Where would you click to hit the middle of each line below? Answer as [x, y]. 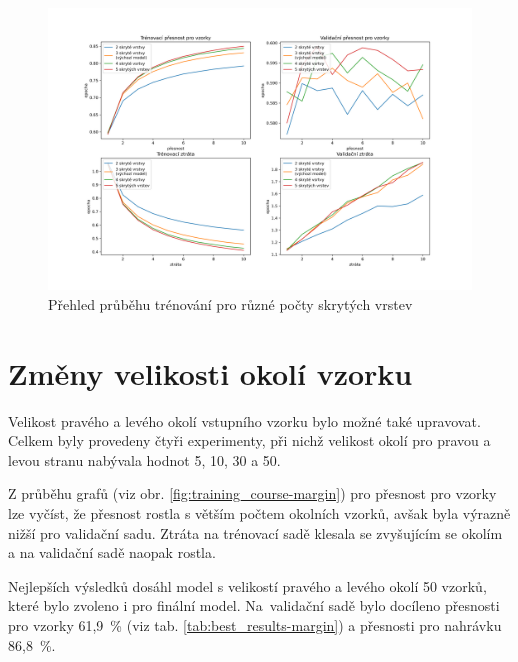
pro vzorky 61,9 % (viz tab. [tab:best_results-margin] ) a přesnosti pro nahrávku [255, 625]
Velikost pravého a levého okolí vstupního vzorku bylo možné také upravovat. [244, 420]
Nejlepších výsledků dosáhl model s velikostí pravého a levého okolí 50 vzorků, [247, 585]
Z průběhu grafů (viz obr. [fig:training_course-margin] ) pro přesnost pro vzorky [252, 493]
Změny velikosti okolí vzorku [210, 372]
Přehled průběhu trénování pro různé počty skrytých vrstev [230, 303]
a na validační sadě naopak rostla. [112, 552]
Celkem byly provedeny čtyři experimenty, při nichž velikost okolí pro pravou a [249, 440]
